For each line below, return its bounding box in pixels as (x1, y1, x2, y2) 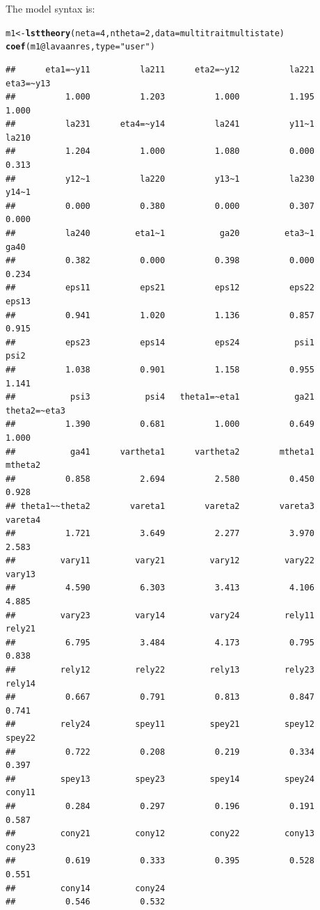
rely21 (6, 624, 35, 634)
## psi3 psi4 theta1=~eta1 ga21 (6, 392, 314, 402)
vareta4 (6, 515, 41, 525)
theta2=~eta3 (6, 405, 65, 416)
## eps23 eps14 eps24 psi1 (6, 337, 314, 347)
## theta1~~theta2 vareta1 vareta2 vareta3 (6, 501, 314, 511)
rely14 (6, 678, 35, 689)
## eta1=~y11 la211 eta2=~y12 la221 (6, 64, 314, 74)
